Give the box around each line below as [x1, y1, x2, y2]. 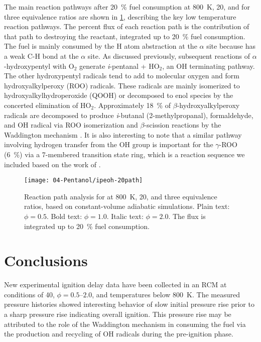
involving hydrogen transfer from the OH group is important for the [4, 139, 213, 150]
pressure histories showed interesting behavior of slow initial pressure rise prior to [4, 299, 254, 309]
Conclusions [4, 250, 88, 271]
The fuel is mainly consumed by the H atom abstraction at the [4, 41, 197, 51]
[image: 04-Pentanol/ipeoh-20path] [24, 177, 143, 184]
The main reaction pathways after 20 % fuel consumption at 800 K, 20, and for [4, 2, 250, 12]
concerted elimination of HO [4, 99, 91, 110]
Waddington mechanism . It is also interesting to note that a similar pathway [4, 129, 242, 140]
